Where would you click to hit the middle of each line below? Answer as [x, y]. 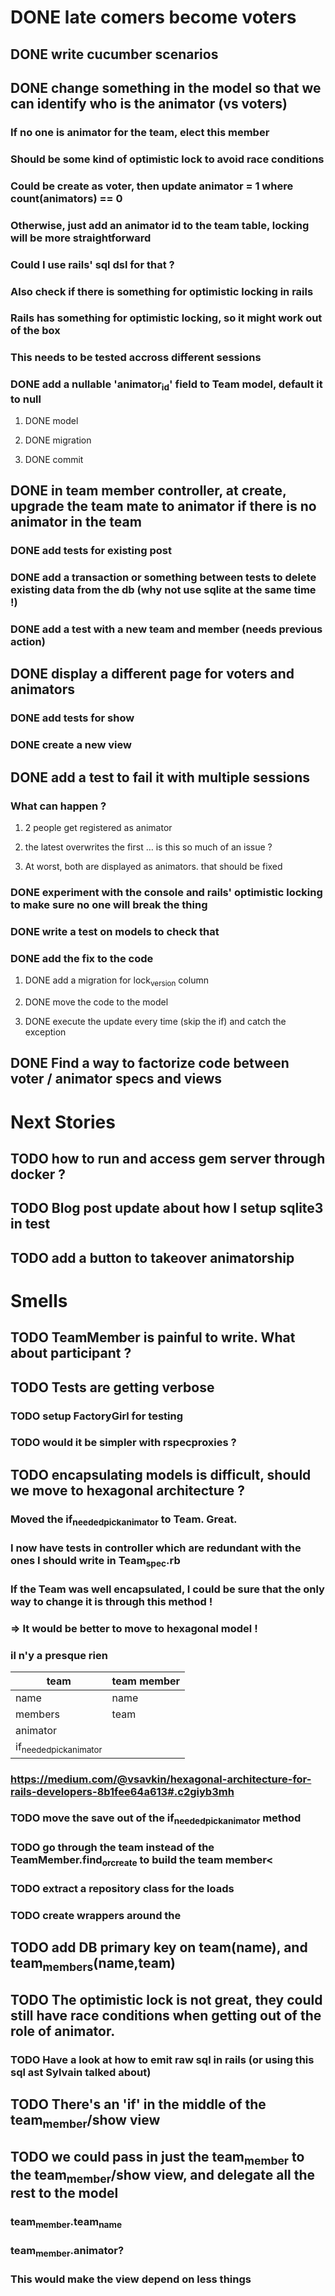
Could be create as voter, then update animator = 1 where [152, 186]
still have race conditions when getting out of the [166, 2015]
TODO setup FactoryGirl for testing [97, 1416]
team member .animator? [67, 2252]
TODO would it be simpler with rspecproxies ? [123, 1443]
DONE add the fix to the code [82, 958]
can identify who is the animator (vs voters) [149, 103]
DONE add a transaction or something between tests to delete [163, 578]
